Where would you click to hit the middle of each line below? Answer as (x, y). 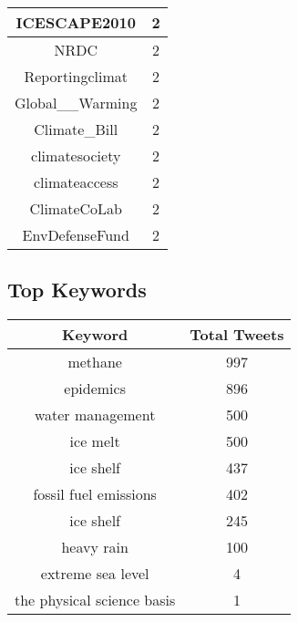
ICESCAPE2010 (76, 22)
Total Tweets (237, 335)
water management (95, 415)
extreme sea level (95, 574)
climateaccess (76, 182)
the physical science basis (95, 600)
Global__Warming (76, 103)
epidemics (95, 389)
